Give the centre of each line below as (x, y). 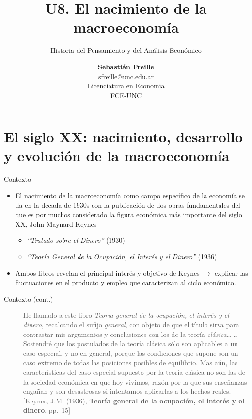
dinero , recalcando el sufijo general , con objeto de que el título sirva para (131, 324)
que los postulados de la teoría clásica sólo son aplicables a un (146, 344)
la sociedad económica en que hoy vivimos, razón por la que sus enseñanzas (135, 381)
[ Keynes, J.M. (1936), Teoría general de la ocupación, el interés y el (134, 400)
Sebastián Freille (126, 66)
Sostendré (38, 344)
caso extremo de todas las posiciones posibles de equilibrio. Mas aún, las (130, 362)
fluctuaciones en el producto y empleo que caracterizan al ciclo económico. (126, 282)
